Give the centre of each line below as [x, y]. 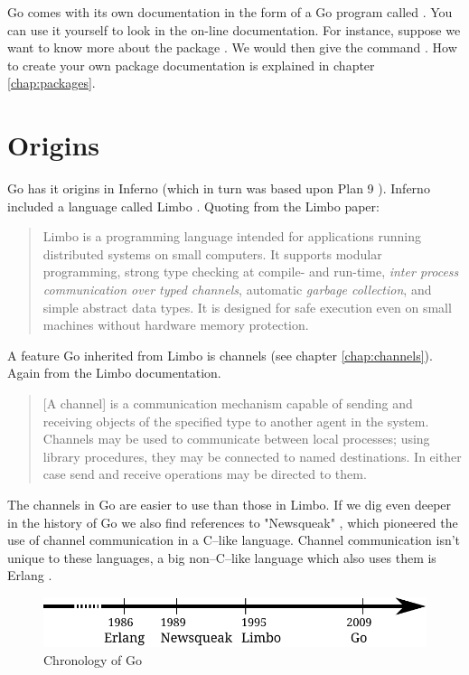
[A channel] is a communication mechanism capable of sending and [228, 403]
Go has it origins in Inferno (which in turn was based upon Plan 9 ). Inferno [219, 188]
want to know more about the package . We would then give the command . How [232, 47]
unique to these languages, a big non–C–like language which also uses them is [222, 557]
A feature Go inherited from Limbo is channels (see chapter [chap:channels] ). [220, 355]
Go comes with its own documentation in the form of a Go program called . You [230, 12]
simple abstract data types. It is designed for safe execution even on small [247, 307]
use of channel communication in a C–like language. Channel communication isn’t [234, 540]
